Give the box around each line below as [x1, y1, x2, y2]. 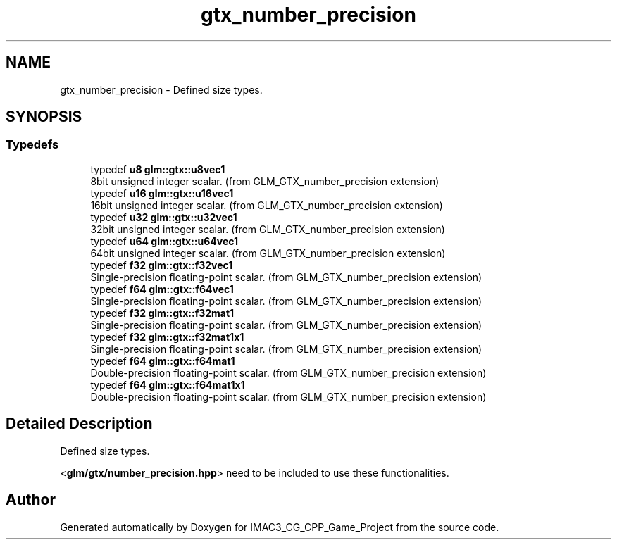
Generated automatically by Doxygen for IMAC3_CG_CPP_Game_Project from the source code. [60, 520, 499, 533]
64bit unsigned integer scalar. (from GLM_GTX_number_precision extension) [90, 246, 446, 259]
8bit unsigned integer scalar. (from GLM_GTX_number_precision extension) [90, 175, 440, 187]
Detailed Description [6, 415, 153, 433]
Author [6, 491, 56, 509]
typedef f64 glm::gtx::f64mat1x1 [90, 378, 245, 391]
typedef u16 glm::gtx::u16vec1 [90, 187, 234, 199]
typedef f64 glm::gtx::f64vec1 [90, 282, 234, 295]
